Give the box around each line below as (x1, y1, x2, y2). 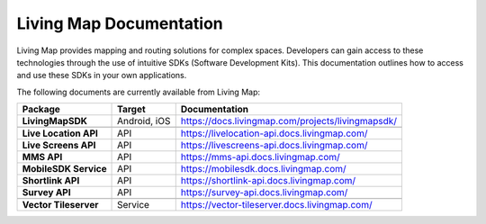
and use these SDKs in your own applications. (16, 70, 187, 81)
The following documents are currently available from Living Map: (16, 86, 261, 97)
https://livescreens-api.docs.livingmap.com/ (180, 139, 368, 152)
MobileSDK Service (22, 163, 107, 175)
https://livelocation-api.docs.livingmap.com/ (180, 127, 368, 139)
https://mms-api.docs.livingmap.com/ (180, 151, 341, 164)
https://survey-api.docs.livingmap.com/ (180, 186, 348, 199)
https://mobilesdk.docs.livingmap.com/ (180, 163, 346, 175)
